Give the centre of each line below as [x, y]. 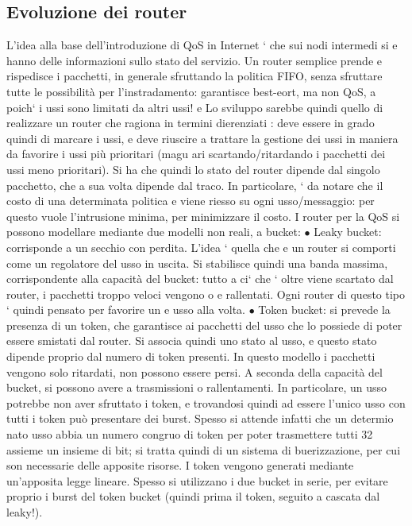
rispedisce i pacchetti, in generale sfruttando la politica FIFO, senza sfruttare [194, 76]
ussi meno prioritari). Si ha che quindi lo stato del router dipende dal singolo [193, 169]
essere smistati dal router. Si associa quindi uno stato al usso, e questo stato [192, 340]
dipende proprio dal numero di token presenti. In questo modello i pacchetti [191, 356]
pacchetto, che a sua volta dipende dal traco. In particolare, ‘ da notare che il [195, 185]
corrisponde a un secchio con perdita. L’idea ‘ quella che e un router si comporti [201, 247]
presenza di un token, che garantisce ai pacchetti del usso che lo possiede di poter [204, 325]
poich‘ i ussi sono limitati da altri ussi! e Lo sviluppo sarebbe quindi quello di [195, 107]
